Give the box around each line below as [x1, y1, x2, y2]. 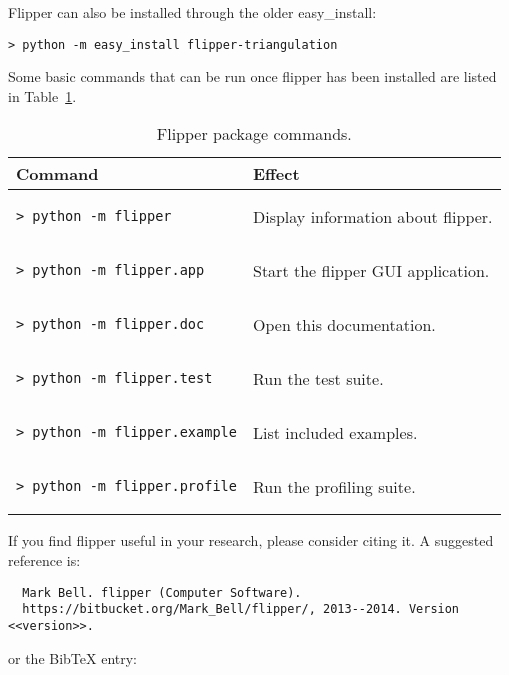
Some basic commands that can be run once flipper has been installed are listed [8, 66, 497, 87]
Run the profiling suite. [252, 474, 416, 498]
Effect [252, 162, 300, 186]
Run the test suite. [252, 366, 384, 390]
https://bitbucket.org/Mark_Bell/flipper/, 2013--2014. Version [22, 602, 460, 617]
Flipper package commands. [156, 122, 352, 146]
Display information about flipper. [252, 204, 493, 228]
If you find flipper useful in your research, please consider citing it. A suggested [8, 530, 494, 551]
